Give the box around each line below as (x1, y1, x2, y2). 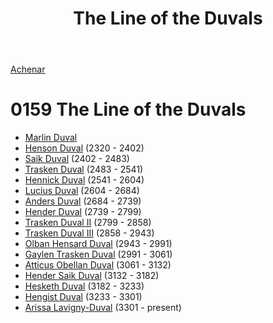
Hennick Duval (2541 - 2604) (24, 174, 145, 186)
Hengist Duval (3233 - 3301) (24, 291, 143, 303)
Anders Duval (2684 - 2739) (24, 195, 142, 207)
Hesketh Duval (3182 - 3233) (24, 280, 145, 292)
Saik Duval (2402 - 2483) (24, 153, 130, 165)
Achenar (10, 63, 46, 76)
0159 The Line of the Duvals (10, 98, 247, 121)
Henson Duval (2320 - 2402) (24, 142, 145, 154)
